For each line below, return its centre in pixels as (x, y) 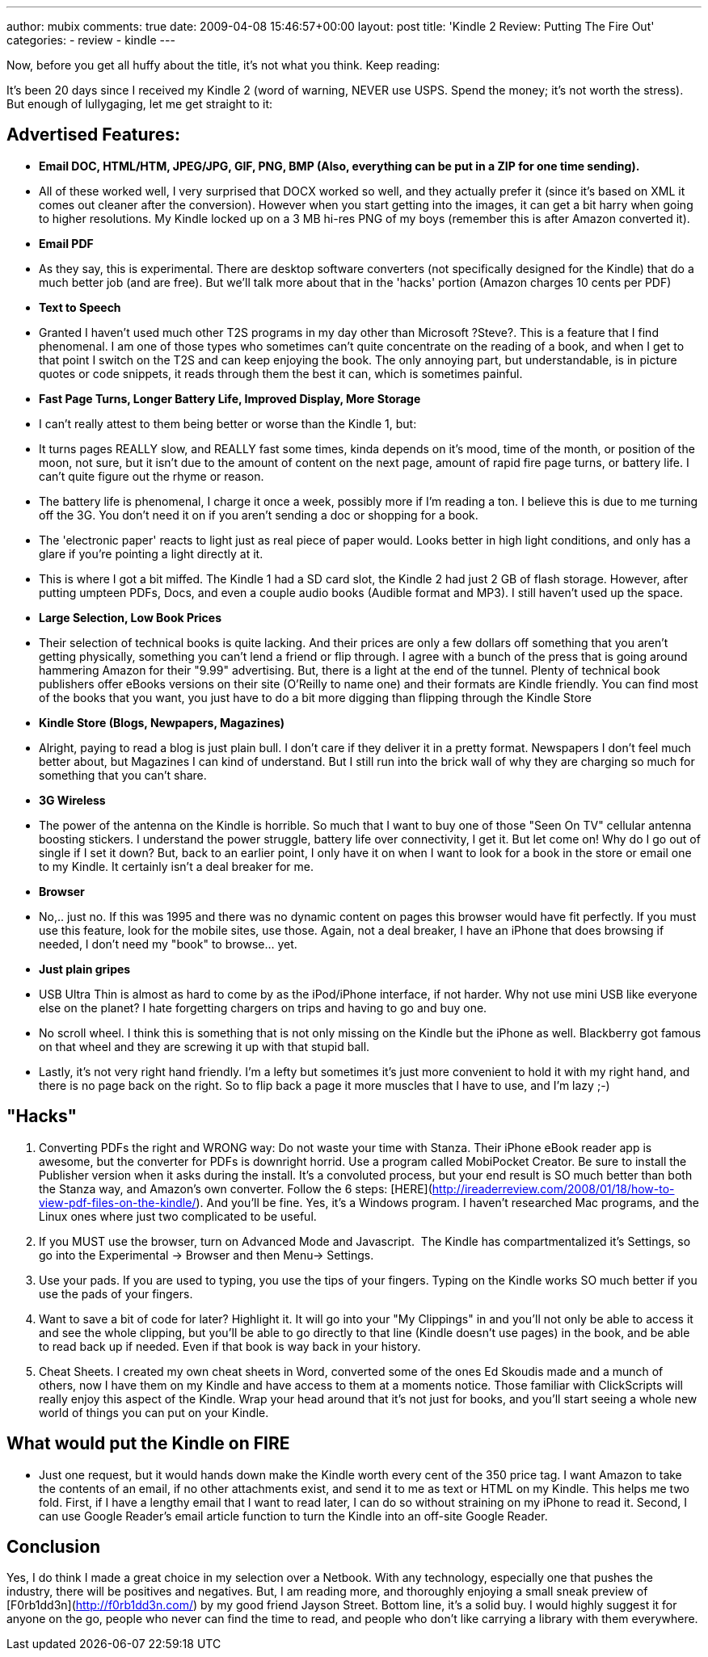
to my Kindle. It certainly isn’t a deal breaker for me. (176, 866)
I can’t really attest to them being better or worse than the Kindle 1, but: (228, 423)
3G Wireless (72, 800)
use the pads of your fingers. (116, 1293)
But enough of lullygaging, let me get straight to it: (140, 104)
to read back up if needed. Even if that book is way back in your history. (230, 1346)
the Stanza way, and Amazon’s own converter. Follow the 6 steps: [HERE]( (236, 1188)
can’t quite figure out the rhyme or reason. (152, 476)
